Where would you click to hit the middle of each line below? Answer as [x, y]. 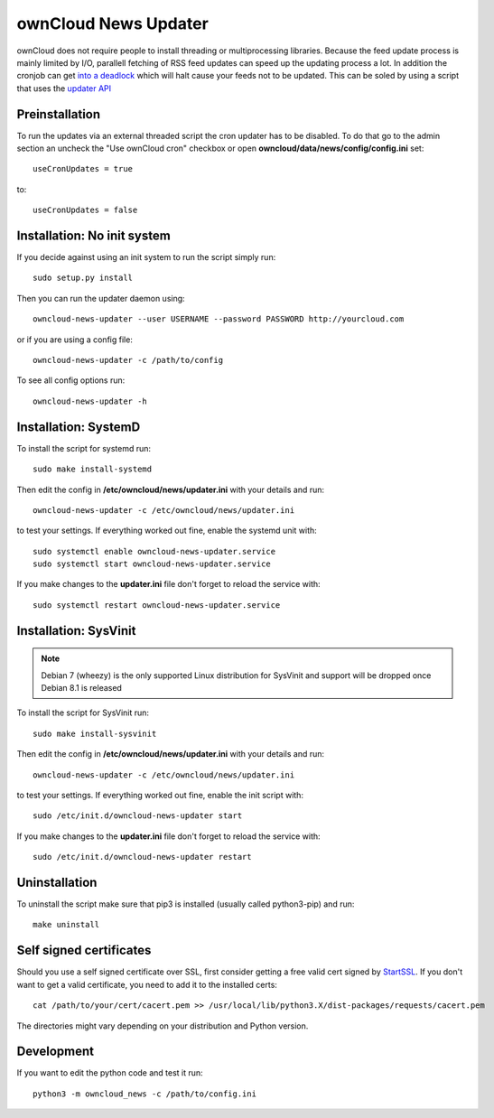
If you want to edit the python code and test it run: [110, 1073]
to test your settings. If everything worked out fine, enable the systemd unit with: [167, 531]
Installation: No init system [93, 236]
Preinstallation [59, 114]
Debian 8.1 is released [81, 688]
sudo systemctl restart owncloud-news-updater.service [157, 605]
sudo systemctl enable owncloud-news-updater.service [154, 551]
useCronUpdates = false [85, 210]
